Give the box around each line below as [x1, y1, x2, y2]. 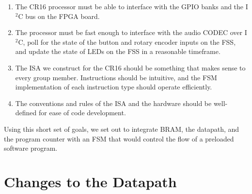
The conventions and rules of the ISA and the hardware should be [15, 98, 212, 108]
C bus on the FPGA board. [18, 11, 100, 21]
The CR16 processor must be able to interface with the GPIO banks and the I [15, 1, 248, 11]
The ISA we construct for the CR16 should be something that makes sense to [15, 62, 246, 72]
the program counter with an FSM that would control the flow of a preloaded [4, 133, 234, 143]
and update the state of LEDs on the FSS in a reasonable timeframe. [15, 46, 220, 56]
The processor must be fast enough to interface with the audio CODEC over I [15, 27, 247, 37]
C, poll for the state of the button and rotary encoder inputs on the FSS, [18, 36, 236, 47]
